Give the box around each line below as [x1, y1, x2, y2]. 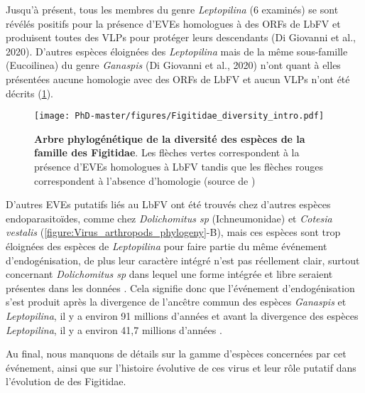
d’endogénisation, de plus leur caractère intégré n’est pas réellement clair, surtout [6, 252, 360, 267]
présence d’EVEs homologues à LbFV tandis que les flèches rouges [34, 159, 323, 173]
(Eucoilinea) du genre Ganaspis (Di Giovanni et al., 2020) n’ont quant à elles [6, 58, 341, 72]
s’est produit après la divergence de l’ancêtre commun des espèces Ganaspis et [6, 294, 347, 309]
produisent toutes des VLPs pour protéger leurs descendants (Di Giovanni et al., [6, 30, 356, 45]
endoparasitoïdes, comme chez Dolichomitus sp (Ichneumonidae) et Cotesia [6, 210, 332, 225]
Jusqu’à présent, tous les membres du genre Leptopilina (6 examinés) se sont [6, 2, 339, 16]
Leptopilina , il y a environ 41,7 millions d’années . [6, 322, 222, 337]
